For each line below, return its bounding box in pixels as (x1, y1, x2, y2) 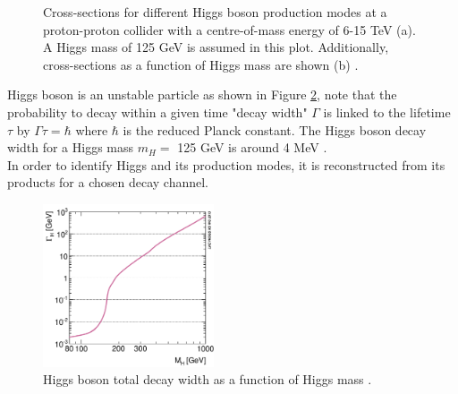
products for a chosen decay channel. (7, 173, 209, 192)
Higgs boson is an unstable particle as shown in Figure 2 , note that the (7, 85, 397, 104)
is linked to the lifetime (323, 102, 451, 121)
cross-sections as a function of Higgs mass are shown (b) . (43, 55, 359, 73)
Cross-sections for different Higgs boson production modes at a (43, 3, 387, 21)
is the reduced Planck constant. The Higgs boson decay (123, 120, 427, 139)
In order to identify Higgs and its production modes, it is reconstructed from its (7, 155, 445, 174)
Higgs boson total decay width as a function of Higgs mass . (43, 370, 372, 389)
